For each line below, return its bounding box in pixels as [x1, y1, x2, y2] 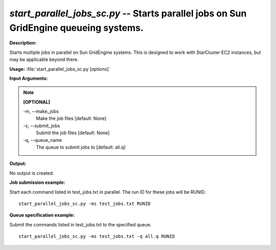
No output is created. [9, 170, 54, 176]
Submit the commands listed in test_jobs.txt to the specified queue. [9, 221, 152, 227]
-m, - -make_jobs [23, 108, 59, 115]
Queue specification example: [9, 212, 75, 218]
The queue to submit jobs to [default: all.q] [36, 144, 126, 151]
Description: [9, 40, 37, 46]
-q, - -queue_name [23, 137, 62, 143]
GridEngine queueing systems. [9, 22, 144, 33]
